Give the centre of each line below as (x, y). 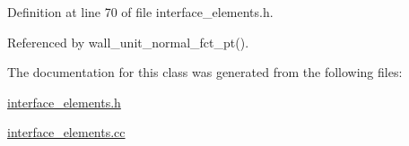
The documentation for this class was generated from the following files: (205, 72)
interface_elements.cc (66, 132)
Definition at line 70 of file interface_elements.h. (140, 12)
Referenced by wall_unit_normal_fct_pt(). (128, 42)
